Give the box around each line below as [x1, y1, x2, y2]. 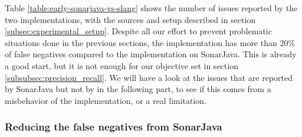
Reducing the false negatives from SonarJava [5, 119, 222, 134]
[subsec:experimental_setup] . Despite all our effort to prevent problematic [5, 25, 272, 37]
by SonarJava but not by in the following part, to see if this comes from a [5, 83, 271, 95]
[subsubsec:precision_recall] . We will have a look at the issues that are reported [5, 71, 293, 83]
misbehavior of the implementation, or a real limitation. [5, 94, 207, 106]
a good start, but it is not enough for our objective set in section [5, 59, 238, 71]
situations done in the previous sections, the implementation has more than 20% [5, 36, 296, 48]
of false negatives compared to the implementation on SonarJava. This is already [5, 48, 297, 60]
